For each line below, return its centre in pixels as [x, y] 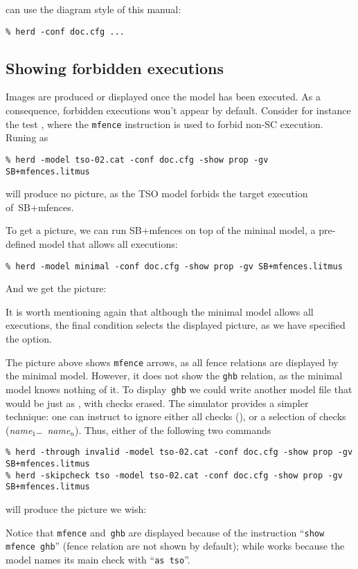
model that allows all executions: [108, 243]
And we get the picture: [56, 288]
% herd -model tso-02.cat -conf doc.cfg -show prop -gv [137, 160]
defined [21, 243]
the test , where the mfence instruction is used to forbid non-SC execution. [164, 124]
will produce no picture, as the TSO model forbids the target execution [157, 193]
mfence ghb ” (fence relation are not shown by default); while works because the [175, 546]
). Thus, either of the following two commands [173, 430]
